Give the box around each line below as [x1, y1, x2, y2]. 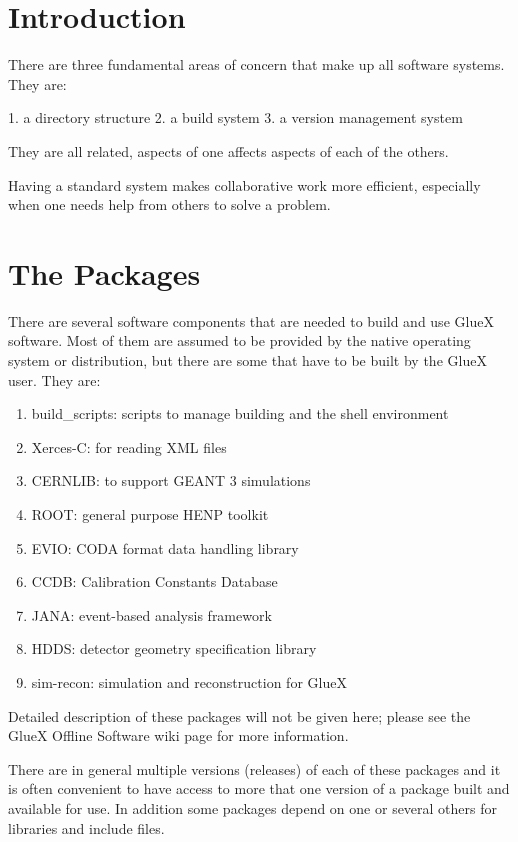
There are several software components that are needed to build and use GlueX [8, 310, 494, 331]
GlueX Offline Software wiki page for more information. [8, 725, 349, 746]
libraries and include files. [8, 817, 165, 838]
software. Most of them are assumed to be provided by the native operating [8, 330, 471, 351]
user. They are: [8, 369, 101, 390]
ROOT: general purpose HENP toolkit [31, 503, 269, 524]
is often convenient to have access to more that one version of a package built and [8, 778, 510, 799]
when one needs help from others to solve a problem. [8, 194, 331, 215]
